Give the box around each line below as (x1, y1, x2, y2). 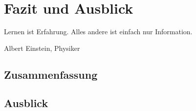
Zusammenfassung (4, 67, 98, 82)
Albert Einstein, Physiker (4, 43, 80, 53)
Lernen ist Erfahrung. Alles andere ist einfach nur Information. (4, 26, 193, 37)
